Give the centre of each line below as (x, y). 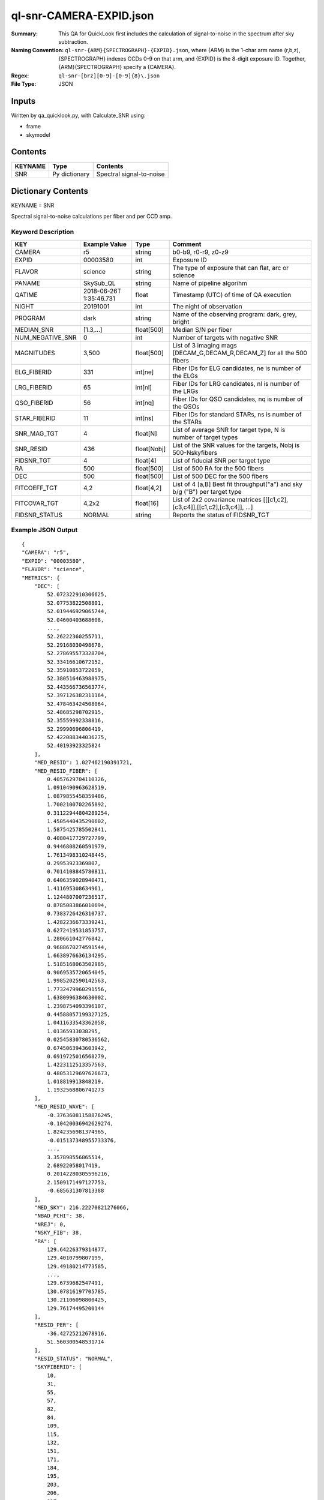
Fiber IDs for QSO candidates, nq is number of (238, 399)
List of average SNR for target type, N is (229, 430)
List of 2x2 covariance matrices (217, 499)
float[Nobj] (151, 449)
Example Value (105, 244)
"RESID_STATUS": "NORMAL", (74, 1358)
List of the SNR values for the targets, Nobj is (236, 445)
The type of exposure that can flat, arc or (231, 268)
